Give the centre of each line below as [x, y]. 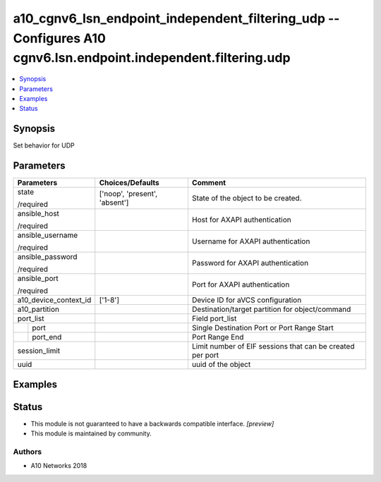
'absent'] [114, 203]
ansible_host [38, 214]
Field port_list [214, 319]
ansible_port [38, 279]
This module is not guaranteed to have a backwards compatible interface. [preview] [152, 423]
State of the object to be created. [247, 198]
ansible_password [47, 257]
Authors [28, 452]
